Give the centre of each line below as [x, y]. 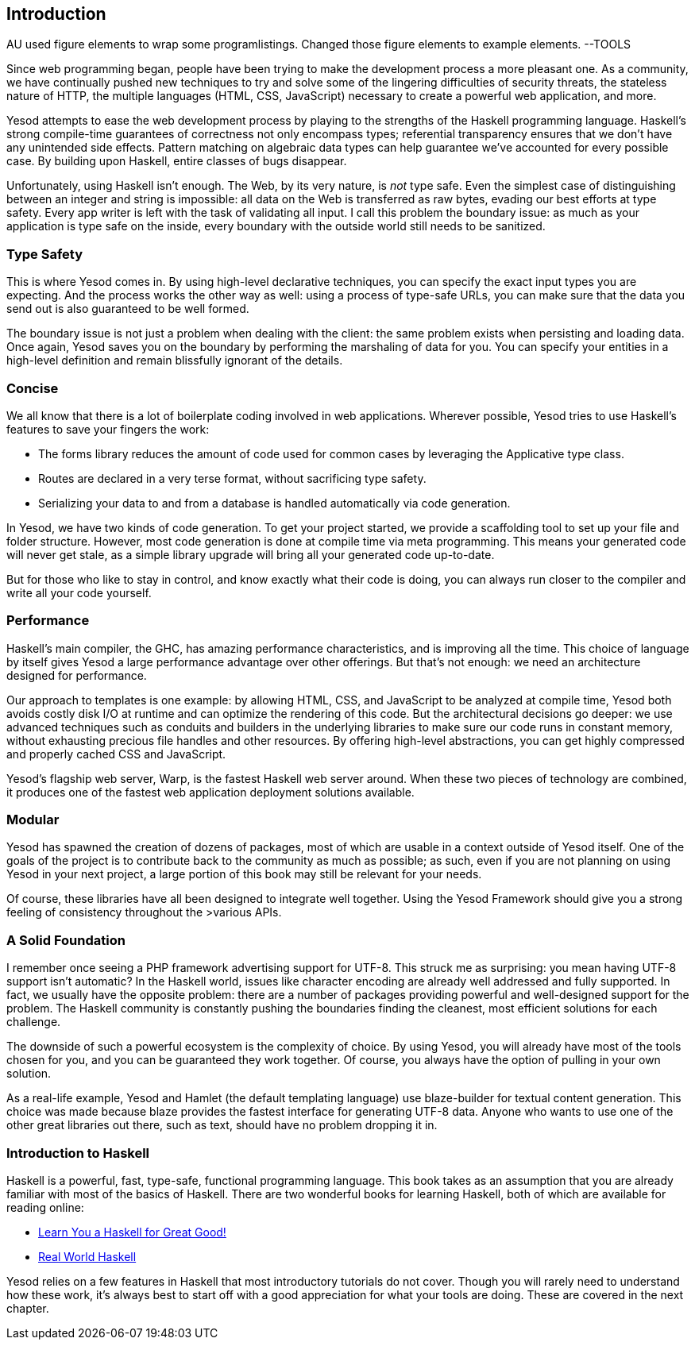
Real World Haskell [87, 1256]
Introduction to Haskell [78, 1153]
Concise [33, 388]
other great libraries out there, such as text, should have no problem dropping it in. [222, 1125]
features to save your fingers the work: [108, 429]
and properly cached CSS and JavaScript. [116, 754]
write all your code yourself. [79, 592]
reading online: [45, 1207]
